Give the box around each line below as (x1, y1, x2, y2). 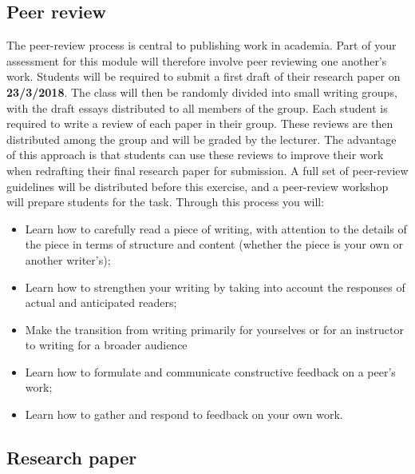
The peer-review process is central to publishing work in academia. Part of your (6, 37, 397, 54)
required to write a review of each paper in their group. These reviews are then (6, 115, 393, 132)
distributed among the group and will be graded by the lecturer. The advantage (6, 130, 397, 147)
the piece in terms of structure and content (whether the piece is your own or (25, 236, 404, 253)
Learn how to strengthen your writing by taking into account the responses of (25, 278, 405, 295)
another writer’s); (25, 251, 111, 268)
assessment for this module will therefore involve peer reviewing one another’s (6, 52, 387, 69)
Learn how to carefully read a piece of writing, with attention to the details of (25, 220, 407, 237)
